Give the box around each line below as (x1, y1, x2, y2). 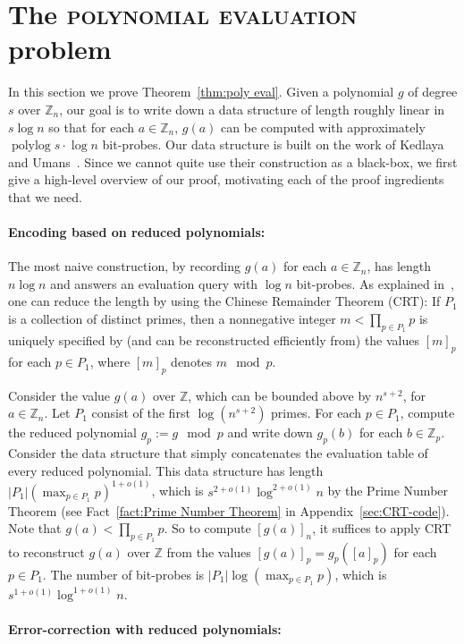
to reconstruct (8, 542, 85, 561)
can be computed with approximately (221, 117, 426, 136)
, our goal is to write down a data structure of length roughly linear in (59, 99, 445, 118)
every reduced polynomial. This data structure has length (8, 461, 324, 479)
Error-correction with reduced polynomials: (8, 619, 282, 638)
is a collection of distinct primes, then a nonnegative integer (8, 309, 336, 328)
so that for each (48, 117, 135, 136)
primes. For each (271, 403, 362, 422)
